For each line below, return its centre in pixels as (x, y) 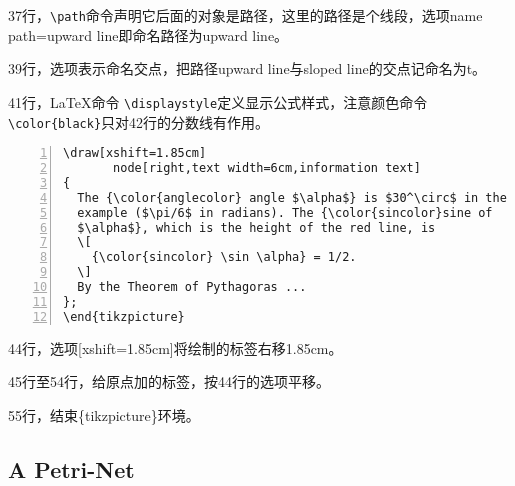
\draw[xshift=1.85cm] (135, 153)
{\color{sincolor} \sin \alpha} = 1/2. (224, 257)
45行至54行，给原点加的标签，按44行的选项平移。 (169, 381)
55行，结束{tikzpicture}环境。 (104, 414)
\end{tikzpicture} (124, 316)
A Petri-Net (71, 468)
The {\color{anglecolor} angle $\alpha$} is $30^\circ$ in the (292, 197)
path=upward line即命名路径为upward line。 (148, 34)
